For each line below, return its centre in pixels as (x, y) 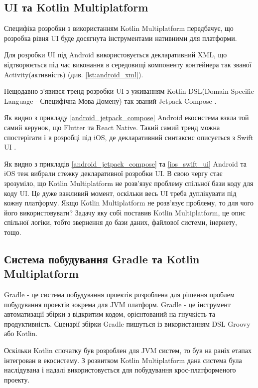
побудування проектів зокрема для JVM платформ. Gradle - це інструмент (117, 304)
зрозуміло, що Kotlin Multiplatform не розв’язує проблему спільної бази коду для (129, 183)
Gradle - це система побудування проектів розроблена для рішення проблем (119, 294)
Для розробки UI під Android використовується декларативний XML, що (116, 55)
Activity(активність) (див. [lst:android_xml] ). (74, 74)
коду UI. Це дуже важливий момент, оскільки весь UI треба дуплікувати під (120, 193)
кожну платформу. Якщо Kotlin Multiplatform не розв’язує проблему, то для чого (129, 203)
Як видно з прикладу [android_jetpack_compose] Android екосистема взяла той (127, 117)
